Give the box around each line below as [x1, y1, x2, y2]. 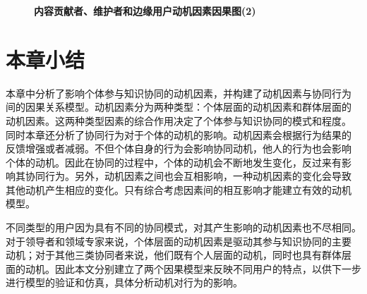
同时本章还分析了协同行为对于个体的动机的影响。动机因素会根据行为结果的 [6, 127, 351, 142]
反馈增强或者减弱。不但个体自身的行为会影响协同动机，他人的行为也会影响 [6, 141, 351, 156]
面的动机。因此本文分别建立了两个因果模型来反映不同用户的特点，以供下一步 [6, 261, 361, 276]
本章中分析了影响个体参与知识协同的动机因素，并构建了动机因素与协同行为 [6, 85, 351, 100]
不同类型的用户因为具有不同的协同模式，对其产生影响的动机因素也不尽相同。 [6, 220, 361, 235]
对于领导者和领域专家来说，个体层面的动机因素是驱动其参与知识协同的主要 [6, 233, 351, 248]
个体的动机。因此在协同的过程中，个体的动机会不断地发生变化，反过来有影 [6, 154, 351, 169]
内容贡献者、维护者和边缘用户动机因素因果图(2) [34, 4, 256, 18]
